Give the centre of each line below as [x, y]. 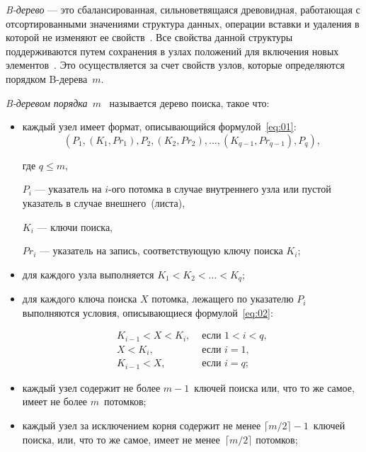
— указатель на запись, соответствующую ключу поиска [161, 250]
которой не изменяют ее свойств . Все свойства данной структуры [149, 37]
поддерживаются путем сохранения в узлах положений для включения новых [172, 51]
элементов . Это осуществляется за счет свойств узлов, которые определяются [175, 65]
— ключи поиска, [75, 226]
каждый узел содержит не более [91, 387]
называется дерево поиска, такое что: [189, 102]
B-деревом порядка [47, 102]
